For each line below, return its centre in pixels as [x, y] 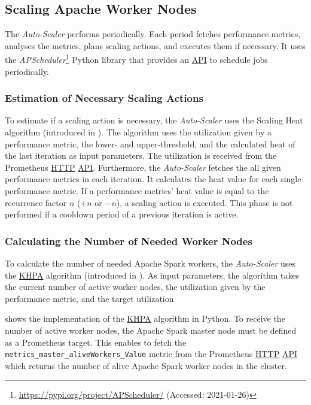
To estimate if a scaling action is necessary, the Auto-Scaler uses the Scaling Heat [154, 120]
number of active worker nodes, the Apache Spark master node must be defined [151, 330]
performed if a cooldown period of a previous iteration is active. [122, 214]
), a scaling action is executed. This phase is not [205, 202]
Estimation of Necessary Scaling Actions [104, 98]
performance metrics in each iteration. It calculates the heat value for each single [153, 179]
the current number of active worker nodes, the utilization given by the [135, 287]
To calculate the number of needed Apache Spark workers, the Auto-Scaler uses [150, 263]
